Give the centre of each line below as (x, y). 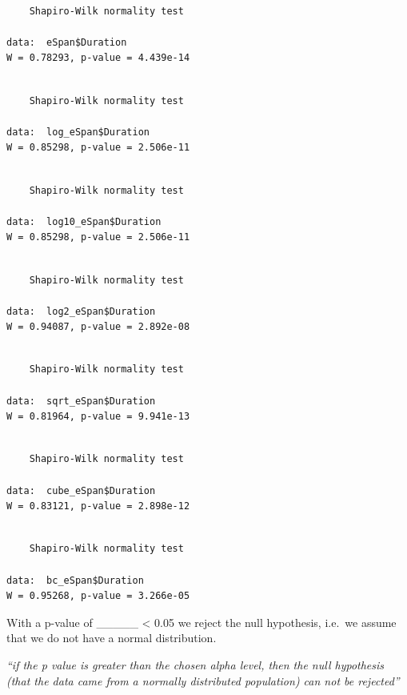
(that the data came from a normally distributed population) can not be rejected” (203, 680)
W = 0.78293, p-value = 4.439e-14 (98, 58)
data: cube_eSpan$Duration (81, 490)
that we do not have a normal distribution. (112, 638)
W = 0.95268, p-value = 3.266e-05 (98, 596)
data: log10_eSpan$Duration (84, 221)
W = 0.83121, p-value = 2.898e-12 (98, 506)
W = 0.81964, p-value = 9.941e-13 (98, 417)
